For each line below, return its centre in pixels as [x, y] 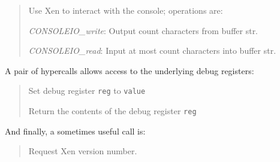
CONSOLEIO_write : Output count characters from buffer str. [143, 30]
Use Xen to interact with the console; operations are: [126, 10]
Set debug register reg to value [87, 91]
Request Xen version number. [83, 151]
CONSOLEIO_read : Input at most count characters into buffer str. [152, 51]
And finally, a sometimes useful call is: [75, 131]
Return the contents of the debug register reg [112, 111]
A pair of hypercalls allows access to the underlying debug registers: [130, 70]
